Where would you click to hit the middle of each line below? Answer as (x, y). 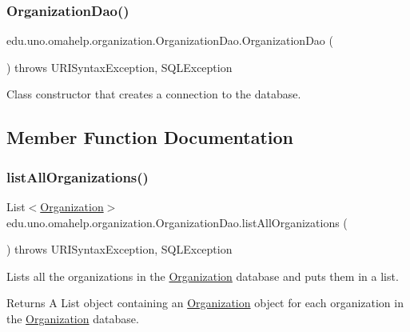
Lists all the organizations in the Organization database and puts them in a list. (203, 276)
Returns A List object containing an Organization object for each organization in (205, 303)
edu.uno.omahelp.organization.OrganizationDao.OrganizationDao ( (170, 40)
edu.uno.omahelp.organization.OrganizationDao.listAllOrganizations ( (177, 222)
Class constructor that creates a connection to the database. (154, 94)
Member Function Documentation (150, 137)
